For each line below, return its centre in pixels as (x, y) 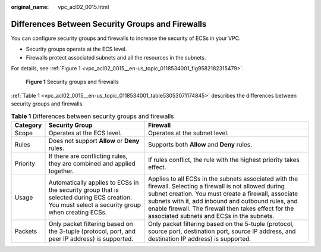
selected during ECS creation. (90, 198)
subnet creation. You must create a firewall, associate (223, 194)
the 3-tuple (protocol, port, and (92, 231)
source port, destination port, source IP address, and (222, 231)
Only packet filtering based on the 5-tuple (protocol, (221, 224)
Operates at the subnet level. (188, 133)
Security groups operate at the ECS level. (76, 49)
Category (28, 125)
